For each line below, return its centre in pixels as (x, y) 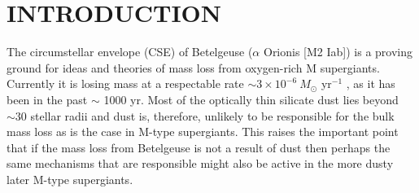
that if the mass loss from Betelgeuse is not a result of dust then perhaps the (199, 147)
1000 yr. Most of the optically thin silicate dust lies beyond (251, 99)
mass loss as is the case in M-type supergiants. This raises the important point (203, 132)
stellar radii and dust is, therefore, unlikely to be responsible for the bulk (212, 115)
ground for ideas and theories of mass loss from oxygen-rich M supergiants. (193, 67)
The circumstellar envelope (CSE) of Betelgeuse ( (130, 52)
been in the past (47, 99)
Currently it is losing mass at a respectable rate (125, 83)
